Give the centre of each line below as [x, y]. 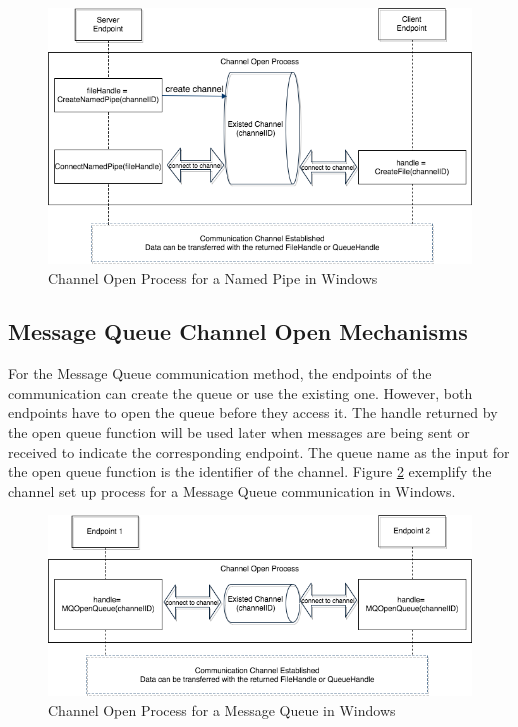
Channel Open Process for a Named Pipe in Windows [213, 277]
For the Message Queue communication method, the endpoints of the [220, 373]
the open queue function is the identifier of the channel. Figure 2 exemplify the [250, 471]
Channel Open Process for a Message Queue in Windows [222, 709]
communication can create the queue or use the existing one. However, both [240, 392]
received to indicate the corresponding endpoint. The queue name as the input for [259, 451]
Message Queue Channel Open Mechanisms [238, 331]
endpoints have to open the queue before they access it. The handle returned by [253, 412]
